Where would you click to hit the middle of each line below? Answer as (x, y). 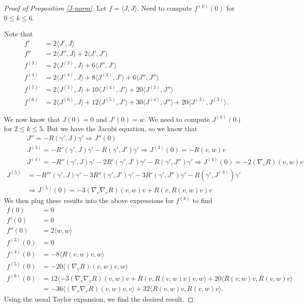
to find (203, 200)
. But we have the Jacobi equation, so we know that (120, 128)
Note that (18, 34)
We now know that (32, 119)
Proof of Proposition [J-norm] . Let (55, 8)
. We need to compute (177, 119)
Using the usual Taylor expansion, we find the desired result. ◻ (99, 298)
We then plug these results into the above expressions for (89, 200)
